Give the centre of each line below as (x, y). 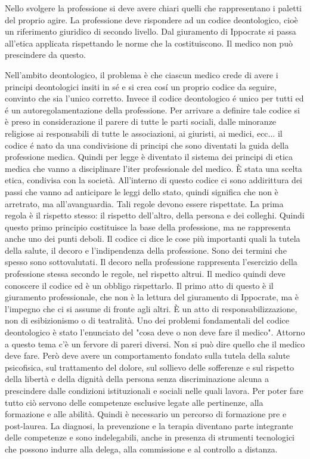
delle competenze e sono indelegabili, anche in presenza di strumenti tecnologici (150, 437)
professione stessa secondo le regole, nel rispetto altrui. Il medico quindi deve (145, 274)
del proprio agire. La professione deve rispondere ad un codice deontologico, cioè (151, 19)
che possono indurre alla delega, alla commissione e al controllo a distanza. (141, 449)
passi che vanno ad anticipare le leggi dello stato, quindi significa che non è (142, 191)
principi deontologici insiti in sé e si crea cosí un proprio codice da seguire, (141, 86)
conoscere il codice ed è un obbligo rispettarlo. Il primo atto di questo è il (139, 285)
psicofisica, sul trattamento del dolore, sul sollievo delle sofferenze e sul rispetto (149, 367)
